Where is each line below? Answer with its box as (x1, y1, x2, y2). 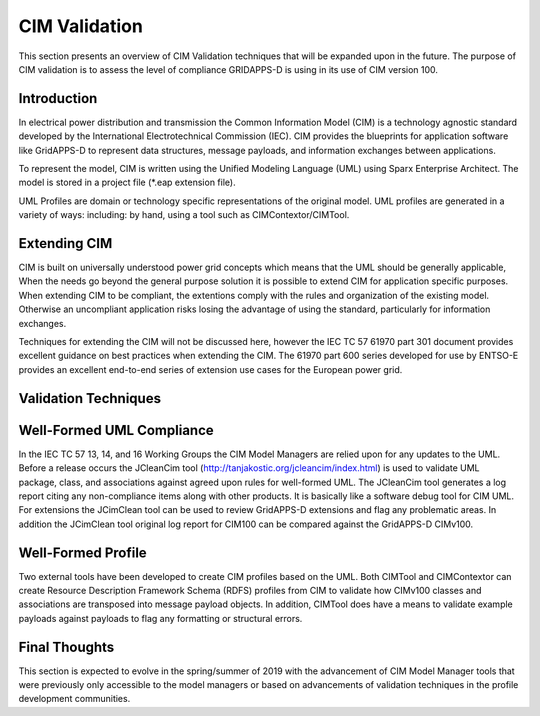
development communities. (18, 693, 131, 705)
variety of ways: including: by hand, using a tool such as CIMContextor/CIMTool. (18, 209, 350, 221)
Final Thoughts (18, 638, 115, 655)
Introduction (18, 90, 98, 107)
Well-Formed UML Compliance (18, 421, 214, 439)
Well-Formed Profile (18, 544, 147, 561)
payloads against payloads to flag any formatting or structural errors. (18, 612, 303, 624)
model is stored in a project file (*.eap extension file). (18, 176, 236, 189)
